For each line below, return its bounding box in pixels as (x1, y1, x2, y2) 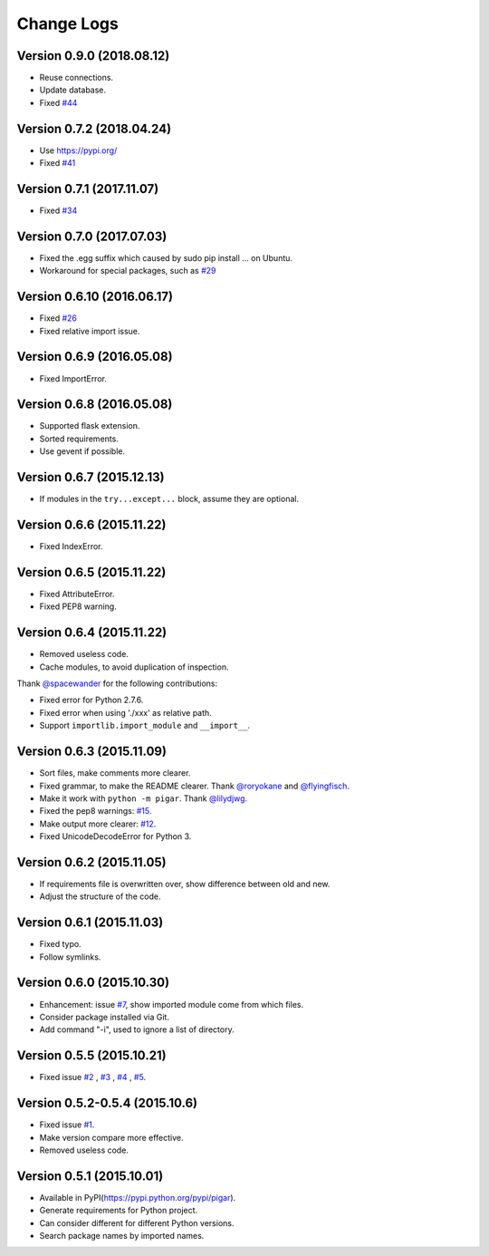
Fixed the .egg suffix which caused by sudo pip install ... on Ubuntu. (39, 252, 293, 263)
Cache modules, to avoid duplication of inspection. (39, 662, 229, 672)
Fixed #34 (39, 205, 78, 217)
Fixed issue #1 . (39, 1119, 95, 1130)
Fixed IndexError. (39, 541, 103, 552)
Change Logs (16, 14, 120, 34)
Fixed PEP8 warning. (39, 601, 117, 612)
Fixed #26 (39, 313, 77, 324)
